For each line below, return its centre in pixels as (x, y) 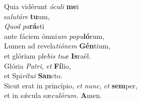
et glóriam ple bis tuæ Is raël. (48, 55)
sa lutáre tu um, (27, 16)
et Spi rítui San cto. (33, 75)
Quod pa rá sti (24, 26)
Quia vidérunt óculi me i (41, 6)
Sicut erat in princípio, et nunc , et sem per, (71, 85)
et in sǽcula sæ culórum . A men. (53, 95)
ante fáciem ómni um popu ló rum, (54, 36)
